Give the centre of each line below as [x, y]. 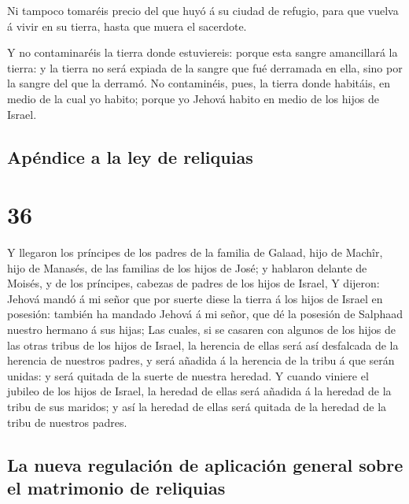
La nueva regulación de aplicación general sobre [205, 464]
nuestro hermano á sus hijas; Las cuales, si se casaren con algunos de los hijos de [201, 330]
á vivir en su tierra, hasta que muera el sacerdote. [127, 26]
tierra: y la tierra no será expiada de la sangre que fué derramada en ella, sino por [205, 67]
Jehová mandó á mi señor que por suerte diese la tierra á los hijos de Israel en [195, 298]
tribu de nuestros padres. [67, 422]
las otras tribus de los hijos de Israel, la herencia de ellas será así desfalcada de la [203, 345]
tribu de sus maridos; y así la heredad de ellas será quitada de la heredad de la [197, 406]
